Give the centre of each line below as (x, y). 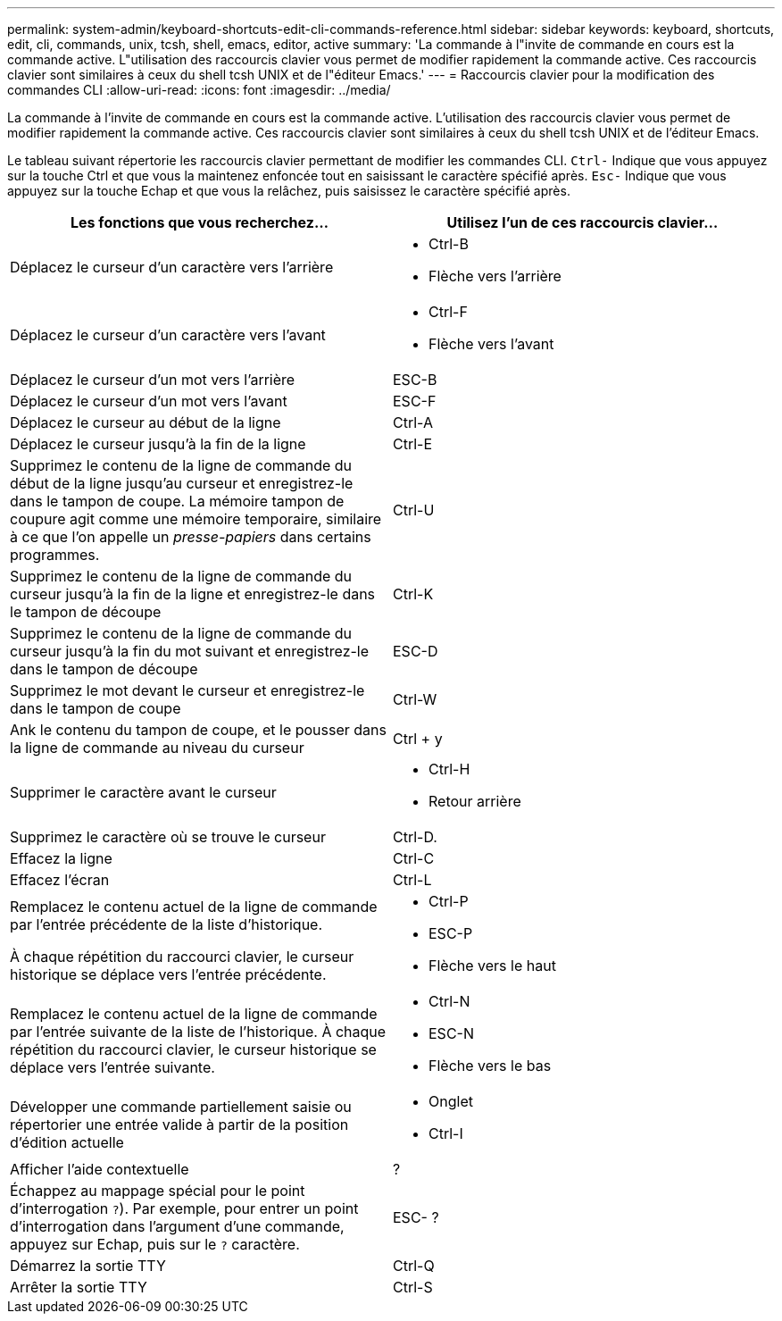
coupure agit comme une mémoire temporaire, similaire (196, 519)
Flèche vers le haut (492, 966)
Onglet (451, 1101)
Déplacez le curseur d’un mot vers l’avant (149, 401)
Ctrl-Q (414, 1266)
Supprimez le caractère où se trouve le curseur (168, 837)
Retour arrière (475, 801)
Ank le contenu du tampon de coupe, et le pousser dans (198, 730)
